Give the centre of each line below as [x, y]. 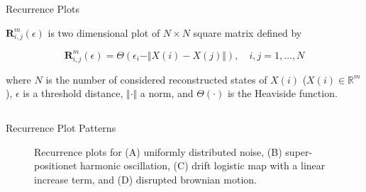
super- [299, 151]
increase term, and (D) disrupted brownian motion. [145, 179]
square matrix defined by [248, 32]
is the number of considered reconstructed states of [156, 79]
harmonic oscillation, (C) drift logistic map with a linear [203, 165]
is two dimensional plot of [104, 32]
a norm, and [167, 93]
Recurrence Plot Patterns [61, 128]
